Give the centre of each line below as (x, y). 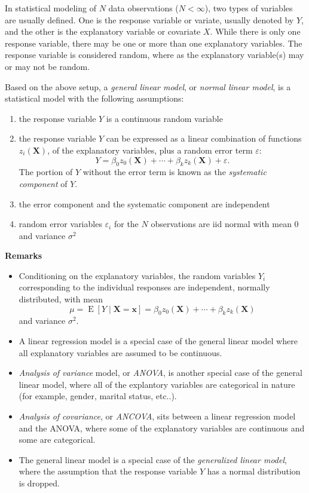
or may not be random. (48, 66)
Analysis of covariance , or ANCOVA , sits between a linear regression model (157, 416)
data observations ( (143, 8)
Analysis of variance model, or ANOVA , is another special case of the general (160, 373)
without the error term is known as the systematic (175, 172)
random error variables (60, 224)
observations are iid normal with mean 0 (225, 224)
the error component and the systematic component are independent (144, 203)
